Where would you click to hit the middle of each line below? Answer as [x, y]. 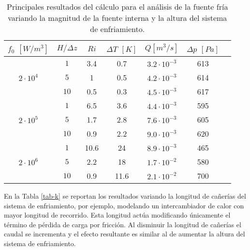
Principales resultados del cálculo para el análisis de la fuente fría [118, 7]
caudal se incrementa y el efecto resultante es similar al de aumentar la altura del [125, 234]
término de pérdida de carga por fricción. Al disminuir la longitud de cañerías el [123, 224]
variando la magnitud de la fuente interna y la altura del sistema [118, 18]
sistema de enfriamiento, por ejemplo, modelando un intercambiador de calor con [124, 205]
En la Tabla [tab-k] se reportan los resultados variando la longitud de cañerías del [125, 196]
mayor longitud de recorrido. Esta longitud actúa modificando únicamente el [117, 215]
